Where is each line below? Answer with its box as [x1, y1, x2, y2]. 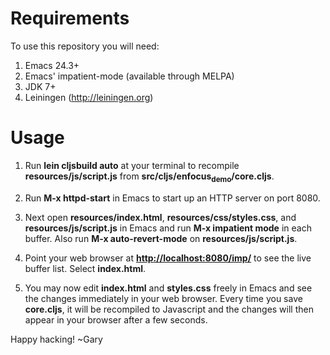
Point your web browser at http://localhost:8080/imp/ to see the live [24, 252, 312, 264]
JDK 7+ [24, 80, 57, 92]
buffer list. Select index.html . [24, 262, 147, 274]
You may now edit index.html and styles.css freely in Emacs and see [24, 282, 313, 294]
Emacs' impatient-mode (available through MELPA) [24, 70, 235, 82]
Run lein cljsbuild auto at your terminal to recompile [24, 159, 240, 171]
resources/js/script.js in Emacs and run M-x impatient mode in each [24, 222, 312, 234]
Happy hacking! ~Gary [10, 333, 103, 345]
